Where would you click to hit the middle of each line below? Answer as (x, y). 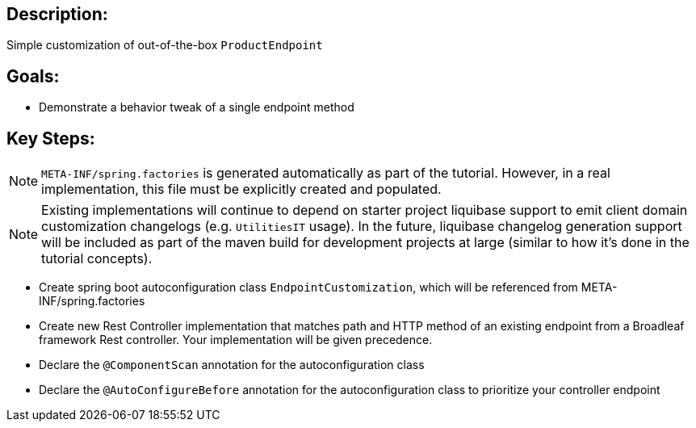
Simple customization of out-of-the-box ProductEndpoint (165, 45)
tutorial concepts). (97, 259)
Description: (57, 14)
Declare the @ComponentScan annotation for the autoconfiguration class (232, 365)
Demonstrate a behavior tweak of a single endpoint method (197, 107)
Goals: (33, 76)
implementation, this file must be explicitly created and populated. (241, 189)
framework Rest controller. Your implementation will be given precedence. (236, 340)
